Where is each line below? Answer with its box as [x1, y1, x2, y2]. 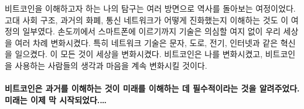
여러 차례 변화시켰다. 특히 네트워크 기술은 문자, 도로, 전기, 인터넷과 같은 [15, 36, 278, 48]
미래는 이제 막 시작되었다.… [5, 93, 107, 106]
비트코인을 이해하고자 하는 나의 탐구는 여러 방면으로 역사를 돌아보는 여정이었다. [5, 2, 296, 14]
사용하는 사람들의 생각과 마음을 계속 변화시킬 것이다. [15, 59, 207, 71]
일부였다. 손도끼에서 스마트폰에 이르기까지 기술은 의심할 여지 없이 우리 [22, 25, 281, 37]
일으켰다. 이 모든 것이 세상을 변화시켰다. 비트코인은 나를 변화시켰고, [15, 48, 263, 60]
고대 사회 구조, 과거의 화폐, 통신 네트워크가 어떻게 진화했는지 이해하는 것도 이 [5, 13, 289, 26]
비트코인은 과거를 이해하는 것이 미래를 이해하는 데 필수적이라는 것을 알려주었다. [5, 82, 300, 94]
